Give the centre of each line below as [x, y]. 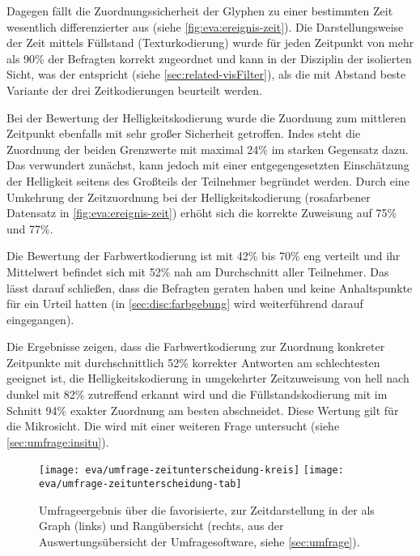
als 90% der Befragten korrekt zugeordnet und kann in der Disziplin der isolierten [209, 58]
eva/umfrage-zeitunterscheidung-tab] [140, 484]
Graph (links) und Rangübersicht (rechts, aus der [161, 526]
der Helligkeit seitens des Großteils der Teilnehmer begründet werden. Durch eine [208, 180]
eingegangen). [40, 319]
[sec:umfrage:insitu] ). [58, 441]
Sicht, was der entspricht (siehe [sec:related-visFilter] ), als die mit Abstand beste [206, 74]
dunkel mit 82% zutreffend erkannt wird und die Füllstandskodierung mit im [197, 394]
